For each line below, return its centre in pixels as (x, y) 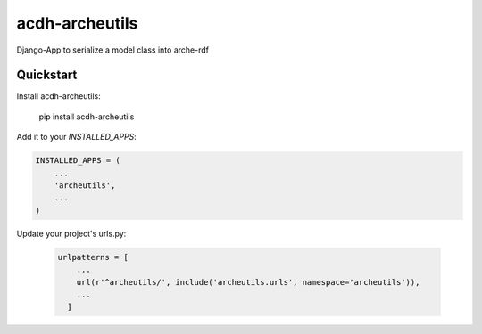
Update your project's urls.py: (71, 233)
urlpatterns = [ (93, 257)
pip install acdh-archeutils (87, 117)
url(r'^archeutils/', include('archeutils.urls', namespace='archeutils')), (248, 282)
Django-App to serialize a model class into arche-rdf (113, 50)
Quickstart (47, 75)
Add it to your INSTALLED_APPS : (77, 137)
